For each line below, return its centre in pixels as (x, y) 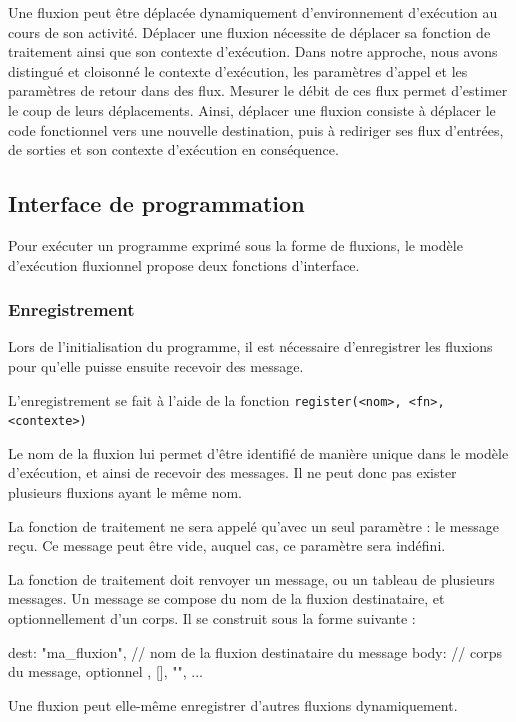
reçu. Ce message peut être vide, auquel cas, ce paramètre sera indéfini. (227, 545)
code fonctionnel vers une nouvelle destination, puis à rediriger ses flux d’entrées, (256, 129)
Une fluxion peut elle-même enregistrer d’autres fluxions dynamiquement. (233, 704)
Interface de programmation (156, 203)
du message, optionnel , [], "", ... (105, 671)
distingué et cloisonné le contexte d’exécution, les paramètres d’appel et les (238, 70)
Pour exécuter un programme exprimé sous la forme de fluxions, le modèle (235, 244)
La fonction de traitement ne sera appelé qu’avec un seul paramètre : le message (253, 525)
